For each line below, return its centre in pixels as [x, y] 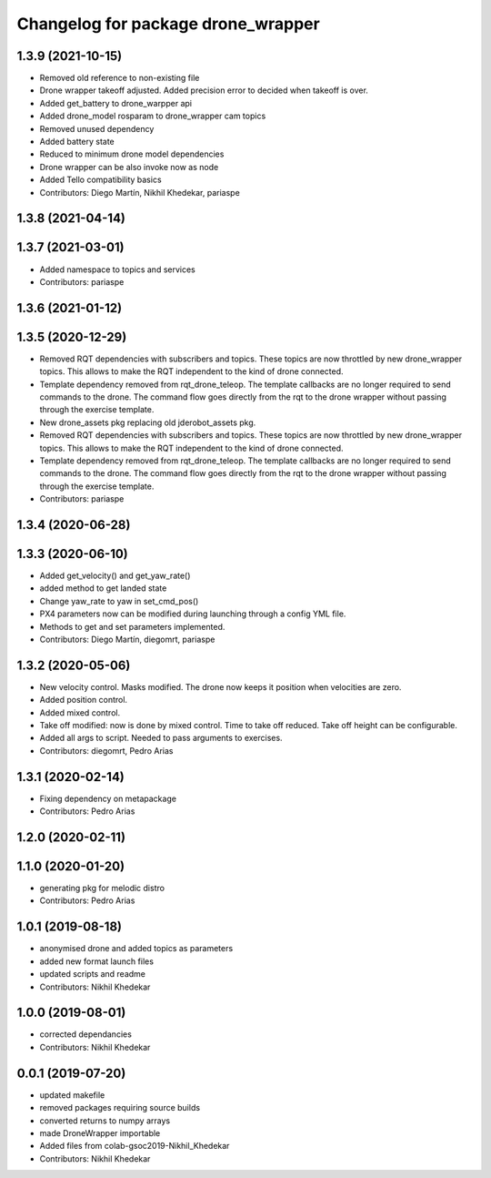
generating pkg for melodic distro [102, 889]
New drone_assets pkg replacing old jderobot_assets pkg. [148, 422]
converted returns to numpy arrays [105, 1121]
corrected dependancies [85, 1034]
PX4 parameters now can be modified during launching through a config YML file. [193, 614]
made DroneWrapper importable [100, 1132]
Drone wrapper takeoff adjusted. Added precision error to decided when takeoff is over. [204, 90]
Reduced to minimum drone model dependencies [132, 154]
